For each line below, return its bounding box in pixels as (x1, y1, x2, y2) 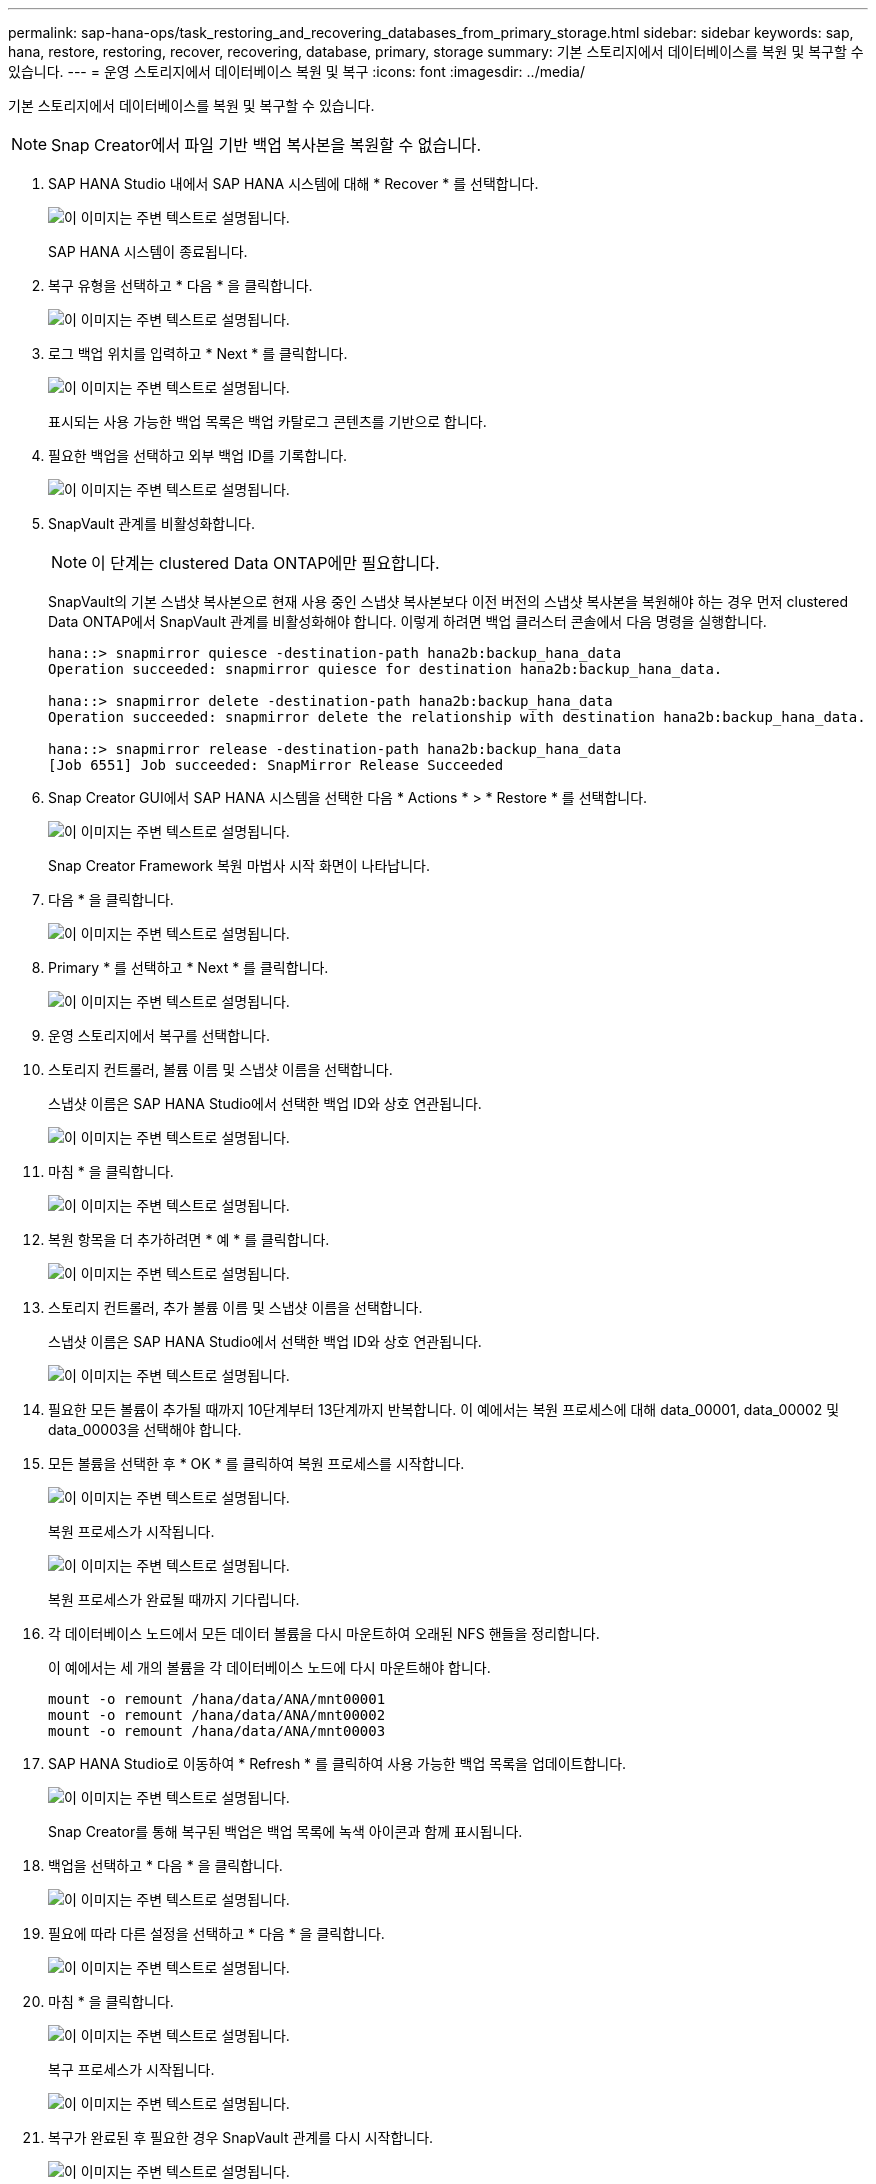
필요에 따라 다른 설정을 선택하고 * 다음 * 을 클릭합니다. (48, 1925, 385, 1942)
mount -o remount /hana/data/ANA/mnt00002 (48, 1707, 386, 1723)
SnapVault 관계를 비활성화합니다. (48, 515, 255, 532)
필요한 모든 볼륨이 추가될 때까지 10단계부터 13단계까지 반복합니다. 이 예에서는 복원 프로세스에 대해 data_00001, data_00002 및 (48, 1401, 840, 1418)
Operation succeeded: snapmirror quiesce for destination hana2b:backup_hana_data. (48, 661, 723, 677)
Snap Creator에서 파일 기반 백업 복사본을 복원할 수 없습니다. (51, 135, 482, 155)
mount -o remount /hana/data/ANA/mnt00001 (48, 1691, 386, 1707)
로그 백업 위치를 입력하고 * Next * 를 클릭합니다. (48, 345, 348, 362)
